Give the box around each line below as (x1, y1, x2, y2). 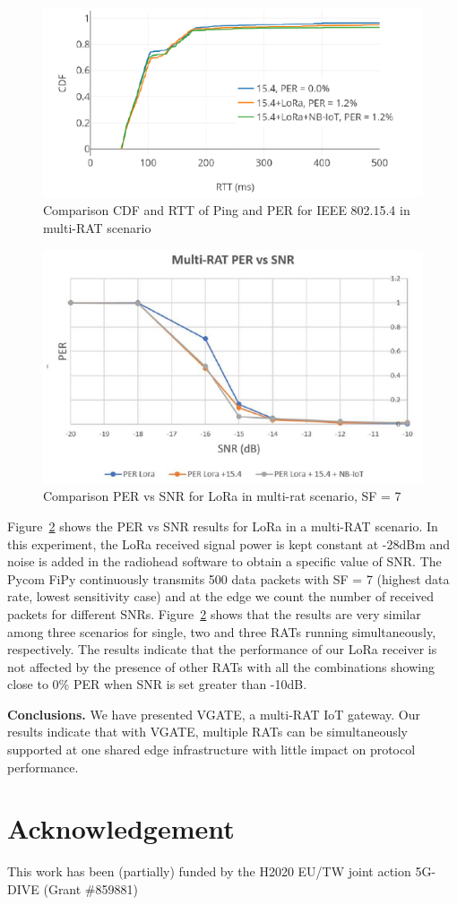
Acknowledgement (7, 810, 235, 847)
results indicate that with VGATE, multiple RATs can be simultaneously (7, 722, 408, 741)
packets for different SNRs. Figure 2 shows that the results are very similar (7, 604, 421, 623)
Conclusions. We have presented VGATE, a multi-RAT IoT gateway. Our (7, 704, 421, 723)
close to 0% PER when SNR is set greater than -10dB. (7, 675, 307, 694)
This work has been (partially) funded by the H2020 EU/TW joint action (7, 862, 411, 881)
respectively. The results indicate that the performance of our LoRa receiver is (7, 640, 437, 659)
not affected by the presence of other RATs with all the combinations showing (7, 657, 435, 676)
